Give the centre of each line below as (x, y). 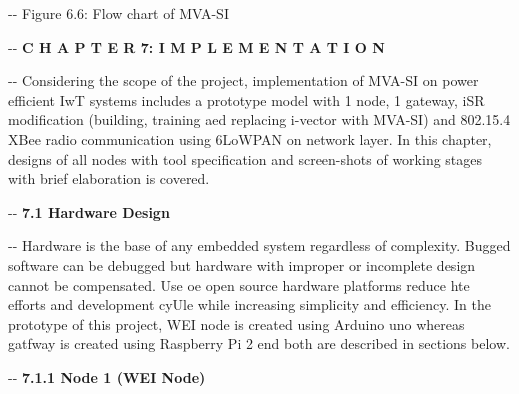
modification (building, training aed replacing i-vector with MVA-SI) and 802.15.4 (259, 119)
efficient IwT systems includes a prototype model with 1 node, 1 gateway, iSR (246, 99)
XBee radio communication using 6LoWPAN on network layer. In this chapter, (250, 138)
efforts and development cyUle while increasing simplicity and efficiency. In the (249, 304)
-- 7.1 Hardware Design (89, 211)
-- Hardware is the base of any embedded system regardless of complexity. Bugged (259, 245)
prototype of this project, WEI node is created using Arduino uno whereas (236, 323)
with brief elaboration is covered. (109, 178)
